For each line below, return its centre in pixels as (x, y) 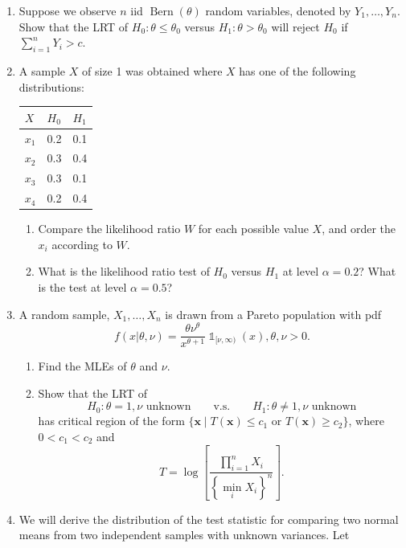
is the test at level (82, 286)
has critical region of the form (111, 421)
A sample (42, 70)
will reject (295, 26)
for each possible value (253, 229)
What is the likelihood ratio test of (124, 271)
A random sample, (64, 314)
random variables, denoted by (278, 10)
